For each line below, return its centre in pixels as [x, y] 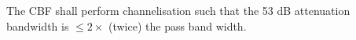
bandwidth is [38, 25]
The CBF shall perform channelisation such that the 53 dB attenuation [178, 10]
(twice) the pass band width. [177, 25]
